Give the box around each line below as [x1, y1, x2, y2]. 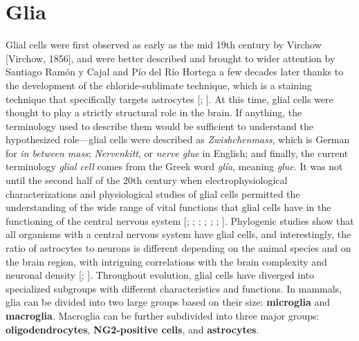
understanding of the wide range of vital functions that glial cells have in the [6, 200, 331, 214]
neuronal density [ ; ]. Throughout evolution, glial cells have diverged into [6, 268, 315, 282]
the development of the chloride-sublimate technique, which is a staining [6, 77, 312, 92]
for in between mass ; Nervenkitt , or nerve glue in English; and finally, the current [6, 145, 349, 160]
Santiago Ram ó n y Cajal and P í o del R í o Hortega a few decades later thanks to [6, 64, 344, 79]
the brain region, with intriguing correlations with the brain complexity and [6, 254, 327, 268]
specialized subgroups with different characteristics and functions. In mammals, [6, 281, 342, 295]
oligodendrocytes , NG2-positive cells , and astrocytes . [6, 322, 259, 336]
